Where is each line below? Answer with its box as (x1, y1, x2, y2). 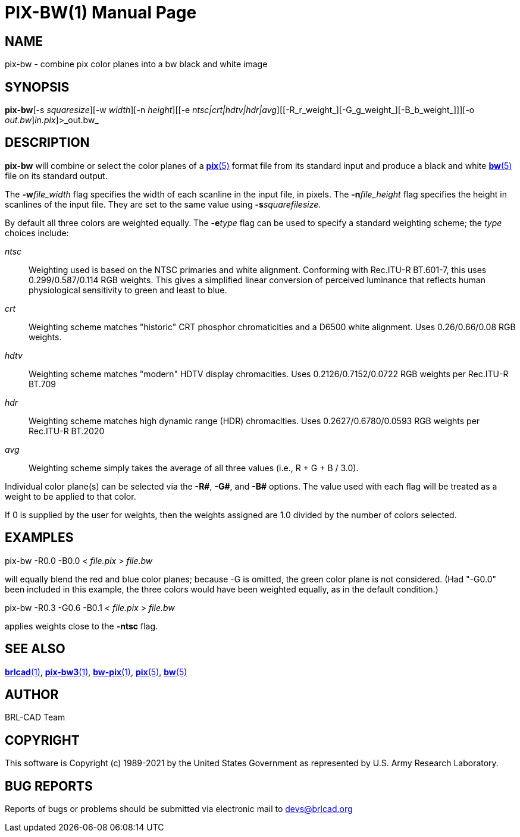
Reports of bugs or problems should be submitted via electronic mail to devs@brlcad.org (5, 804, 353, 814)
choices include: (5, 227, 69, 238)
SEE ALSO (5, 641, 65, 657)
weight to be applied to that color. (5, 491, 136, 501)
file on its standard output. (5, 170, 108, 181)
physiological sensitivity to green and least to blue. (29, 284, 227, 295)
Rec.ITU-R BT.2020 (29, 425, 105, 436)
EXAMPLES (5, 530, 74, 546)
